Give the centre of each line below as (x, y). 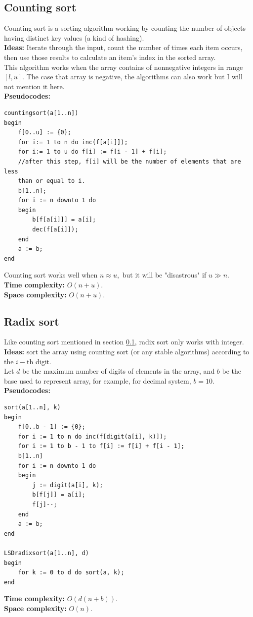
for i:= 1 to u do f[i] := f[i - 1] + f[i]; (92, 152)
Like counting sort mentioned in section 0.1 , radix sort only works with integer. (124, 342)
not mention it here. (34, 86)
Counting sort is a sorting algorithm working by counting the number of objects (125, 28)
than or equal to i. (52, 181)
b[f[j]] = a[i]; (59, 495)
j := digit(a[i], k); (68, 485)
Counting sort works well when (51, 275)
